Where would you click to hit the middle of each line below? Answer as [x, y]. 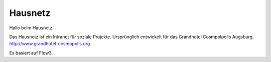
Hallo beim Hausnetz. [31, 28]
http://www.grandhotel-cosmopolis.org [50, 44]
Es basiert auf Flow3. [31, 53]
